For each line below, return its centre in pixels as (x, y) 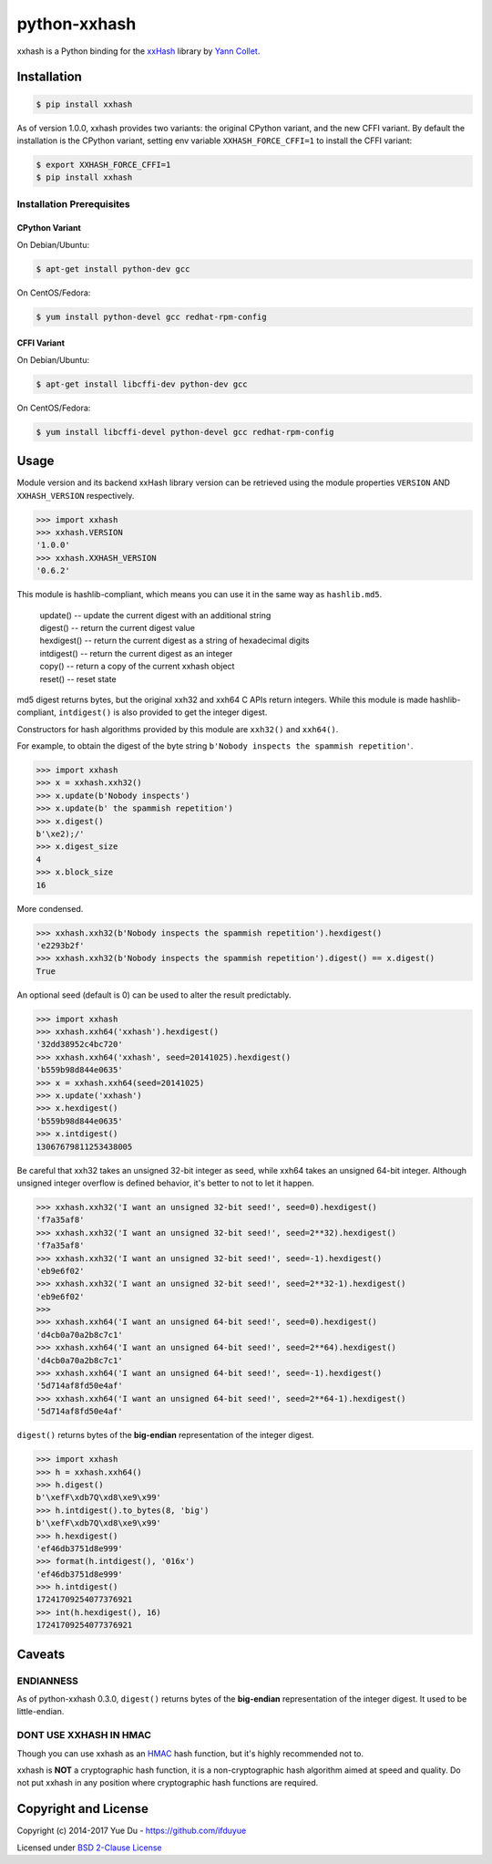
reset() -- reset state (78, 678)
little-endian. (41, 1712)
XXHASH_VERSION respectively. (76, 495)
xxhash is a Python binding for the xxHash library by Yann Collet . (138, 51)
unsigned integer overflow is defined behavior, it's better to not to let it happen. (165, 1183)
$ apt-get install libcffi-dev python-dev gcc (142, 384)
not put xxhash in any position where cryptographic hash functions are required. (168, 1783)
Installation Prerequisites (74, 203)
